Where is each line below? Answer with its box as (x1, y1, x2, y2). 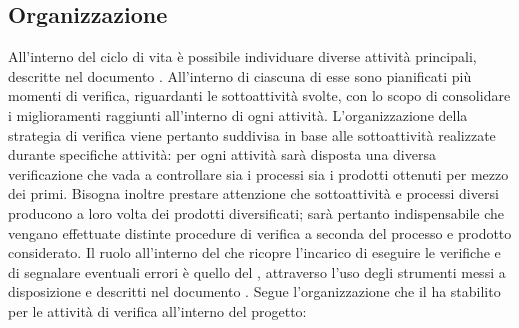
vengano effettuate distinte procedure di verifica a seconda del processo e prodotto (8, 222, 512, 243)
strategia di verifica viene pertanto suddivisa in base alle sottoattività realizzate (8, 124, 496, 145)
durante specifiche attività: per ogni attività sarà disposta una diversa (8, 144, 436, 165)
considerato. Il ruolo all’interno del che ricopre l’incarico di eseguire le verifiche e (8, 242, 501, 263)
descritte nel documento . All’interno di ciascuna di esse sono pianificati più (8, 65, 472, 86)
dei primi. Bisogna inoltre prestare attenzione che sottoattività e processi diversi (8, 183, 499, 204)
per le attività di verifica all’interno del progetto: (8, 300, 307, 321)
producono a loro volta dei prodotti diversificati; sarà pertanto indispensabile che (8, 202, 505, 223)
